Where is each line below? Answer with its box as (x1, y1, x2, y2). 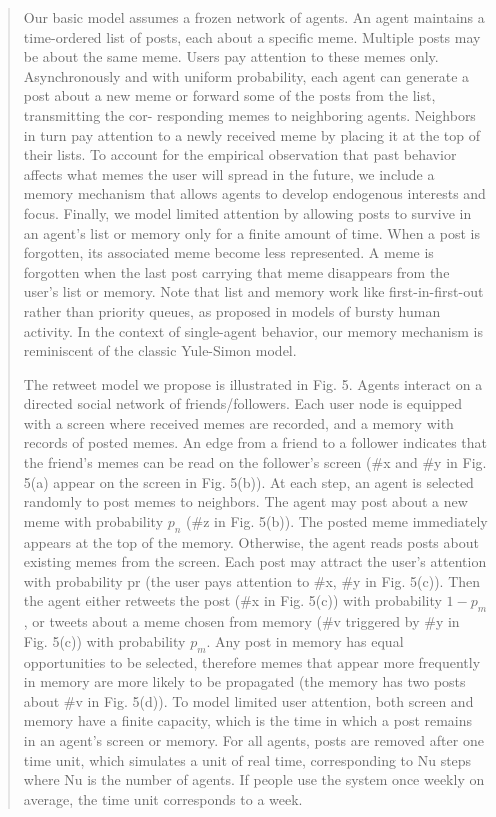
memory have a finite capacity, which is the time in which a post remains (23, 710, 473, 731)
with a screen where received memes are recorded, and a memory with (23, 412, 454, 433)
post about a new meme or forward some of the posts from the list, (23, 85, 436, 106)
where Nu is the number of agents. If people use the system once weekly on (23, 769, 485, 790)
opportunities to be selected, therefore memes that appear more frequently (23, 651, 481, 672)
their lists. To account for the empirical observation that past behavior (23, 144, 457, 165)
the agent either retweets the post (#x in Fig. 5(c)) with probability (23, 590, 442, 611)
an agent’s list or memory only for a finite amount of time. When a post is (23, 222, 480, 243)
